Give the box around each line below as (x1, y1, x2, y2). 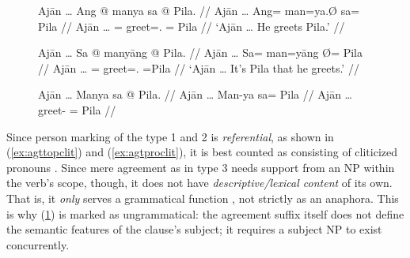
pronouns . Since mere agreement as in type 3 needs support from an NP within (6, 159, 395, 175)
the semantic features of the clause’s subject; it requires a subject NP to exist (6, 221, 382, 237)
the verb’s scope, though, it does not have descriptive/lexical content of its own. (6, 174, 393, 191)
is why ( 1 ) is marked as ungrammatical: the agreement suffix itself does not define (6, 205, 404, 222)
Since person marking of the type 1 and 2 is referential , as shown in (6, 128, 334, 144)
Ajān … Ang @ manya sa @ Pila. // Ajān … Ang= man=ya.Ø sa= (38, 2, 360, 18)
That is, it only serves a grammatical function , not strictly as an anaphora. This (6, 189, 399, 206)
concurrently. (6, 236, 70, 252)
